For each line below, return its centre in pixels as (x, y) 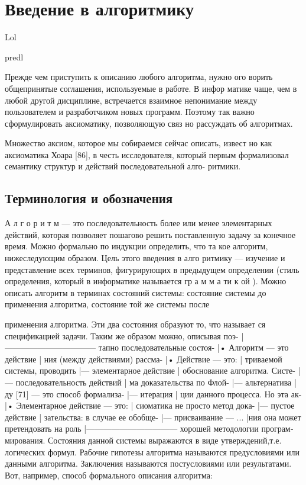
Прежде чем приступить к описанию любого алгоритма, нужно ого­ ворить (139, 77)
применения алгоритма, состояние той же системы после (107, 304)
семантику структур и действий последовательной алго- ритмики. (123, 166)
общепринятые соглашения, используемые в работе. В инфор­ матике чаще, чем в (151, 88)
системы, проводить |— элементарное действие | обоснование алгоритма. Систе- (150, 370)
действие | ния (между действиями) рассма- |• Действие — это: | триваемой (144, 359)
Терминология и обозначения (89, 198)
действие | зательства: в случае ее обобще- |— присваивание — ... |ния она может (153, 417)
